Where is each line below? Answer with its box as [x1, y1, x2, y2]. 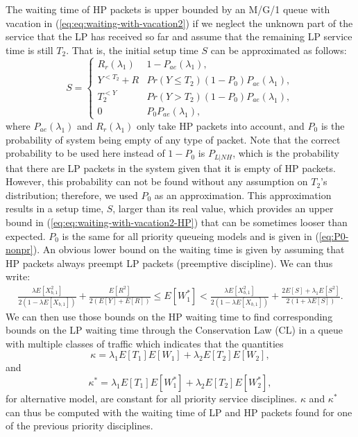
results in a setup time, [6, 201, 104, 216]
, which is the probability [232, 146, 339, 160]
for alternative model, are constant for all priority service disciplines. [6, 391, 298, 405]
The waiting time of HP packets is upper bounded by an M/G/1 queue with [6, 2, 330, 16]
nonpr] [6, 242, 33, 257]
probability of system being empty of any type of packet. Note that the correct [6, 132, 341, 146]
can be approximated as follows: [210, 42, 347, 57]
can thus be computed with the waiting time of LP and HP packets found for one [6, 404, 352, 419]
